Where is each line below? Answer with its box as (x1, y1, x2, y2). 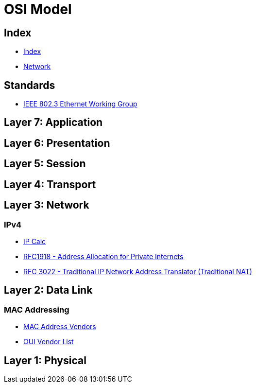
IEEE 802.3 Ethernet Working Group (23, 100, 137, 108)
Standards (4, 79, 55, 91)
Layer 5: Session (4, 158, 86, 170)
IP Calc (23, 237, 46, 246)
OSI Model (4, 1, 72, 18)
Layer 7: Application (4, 116, 103, 129)
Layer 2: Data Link (4, 284, 93, 297)
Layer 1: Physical (4, 354, 86, 367)
